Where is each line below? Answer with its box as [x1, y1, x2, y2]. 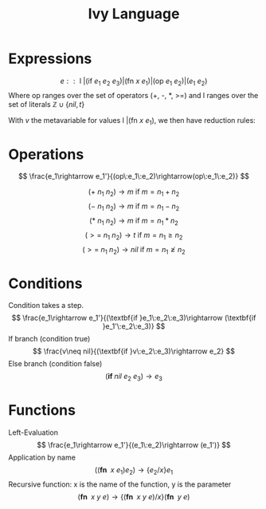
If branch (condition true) [8, 334, 91, 344]
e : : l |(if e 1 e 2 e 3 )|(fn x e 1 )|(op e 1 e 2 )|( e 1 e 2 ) [60, 76, 208, 88]
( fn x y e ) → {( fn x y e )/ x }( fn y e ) [77, 491, 190, 501]
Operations [8, 145, 84, 164]
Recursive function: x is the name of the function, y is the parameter [8, 479, 232, 489]
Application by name [8, 452, 76, 463]
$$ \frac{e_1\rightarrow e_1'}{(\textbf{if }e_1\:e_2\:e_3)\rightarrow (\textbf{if [11, 313, 256, 323]
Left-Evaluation [8, 428, 58, 437]
